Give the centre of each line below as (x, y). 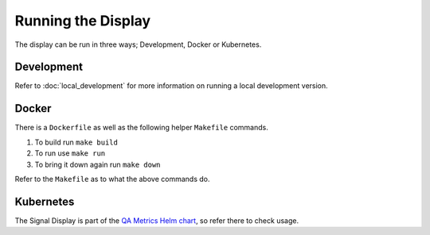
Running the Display (83, 21)
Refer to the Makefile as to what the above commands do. (112, 179)
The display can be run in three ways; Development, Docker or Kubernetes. (138, 44)
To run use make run (70, 153)
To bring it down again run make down (98, 164)
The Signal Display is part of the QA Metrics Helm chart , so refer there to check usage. (156, 220)
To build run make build (76, 142)
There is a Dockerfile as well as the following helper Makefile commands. (141, 128)
